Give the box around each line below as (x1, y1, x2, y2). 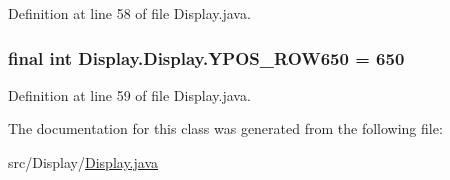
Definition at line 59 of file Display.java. (8, 84, 251, 105)
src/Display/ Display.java (8, 152, 159, 172)
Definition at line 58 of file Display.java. (8, 3, 251, 23)
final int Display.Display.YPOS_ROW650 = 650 (8, 45, 405, 70)
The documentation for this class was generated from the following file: (8, 118, 443, 139)
